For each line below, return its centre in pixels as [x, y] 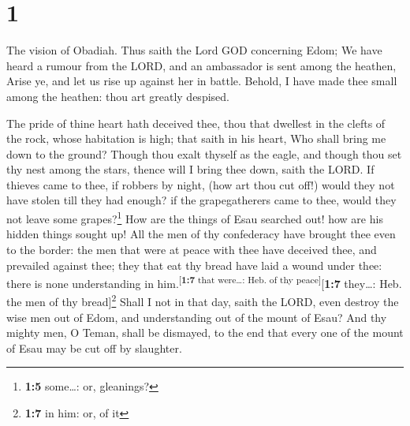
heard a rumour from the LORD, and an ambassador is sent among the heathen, [201, 65]
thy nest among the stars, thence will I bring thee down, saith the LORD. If [190, 169]
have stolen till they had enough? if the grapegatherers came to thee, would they [201, 200]
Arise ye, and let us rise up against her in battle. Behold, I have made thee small [202, 81]
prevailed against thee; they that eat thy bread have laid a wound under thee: [194, 265]
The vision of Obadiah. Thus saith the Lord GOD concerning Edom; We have [194, 50]
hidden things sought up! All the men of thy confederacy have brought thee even [201, 234]
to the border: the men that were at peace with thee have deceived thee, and [192, 249]
